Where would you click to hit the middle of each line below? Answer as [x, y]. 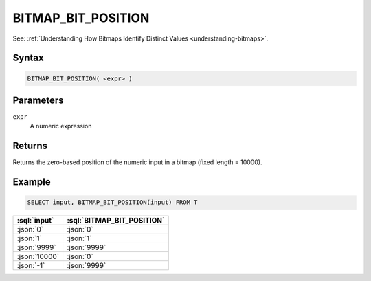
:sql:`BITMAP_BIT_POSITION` [116, 221]
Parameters [38, 100]
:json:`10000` [38, 256]
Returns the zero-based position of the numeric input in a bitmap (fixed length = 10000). [137, 162]
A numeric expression [61, 126]
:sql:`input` [35, 221]
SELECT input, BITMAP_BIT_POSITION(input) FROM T [112, 202]
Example [32, 182]
